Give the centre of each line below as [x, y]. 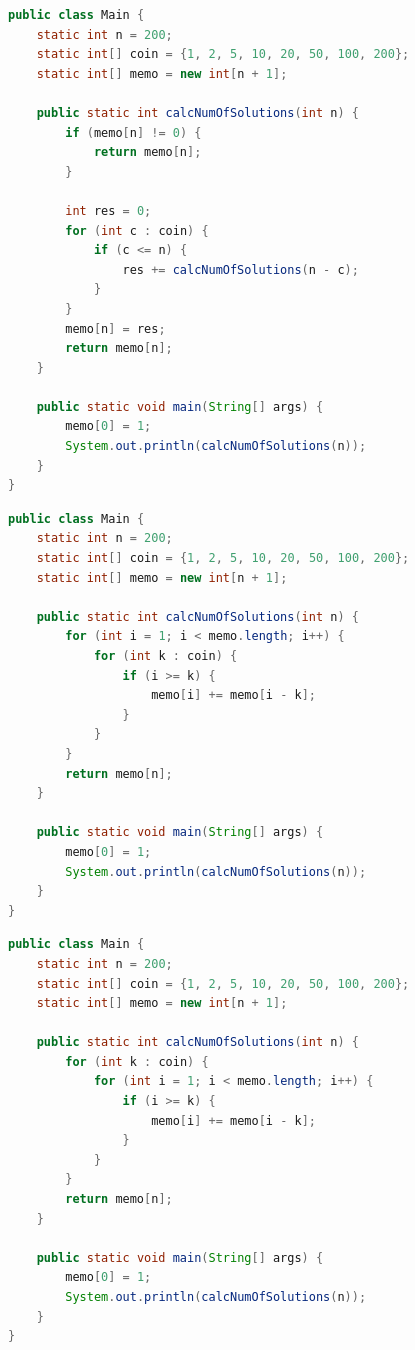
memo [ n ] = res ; [115, 328]
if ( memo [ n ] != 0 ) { [133, 132]
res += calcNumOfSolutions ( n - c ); [240, 269]
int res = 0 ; [108, 210]
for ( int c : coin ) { [137, 230]
